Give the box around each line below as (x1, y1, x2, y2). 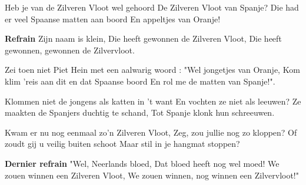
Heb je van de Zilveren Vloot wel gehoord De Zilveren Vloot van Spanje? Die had (5, 1, 299, 13)
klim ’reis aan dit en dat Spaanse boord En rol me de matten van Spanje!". (5, 75, 275, 87)
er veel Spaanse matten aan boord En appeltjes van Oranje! (5, 12, 221, 25)
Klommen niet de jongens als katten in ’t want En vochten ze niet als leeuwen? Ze (5, 95, 301, 107)
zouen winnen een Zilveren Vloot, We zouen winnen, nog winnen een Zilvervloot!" (5, 169, 299, 181)
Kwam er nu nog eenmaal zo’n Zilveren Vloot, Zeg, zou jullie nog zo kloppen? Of (5, 126, 297, 138)
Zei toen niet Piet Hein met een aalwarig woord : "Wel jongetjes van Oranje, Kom (5, 63, 300, 76)
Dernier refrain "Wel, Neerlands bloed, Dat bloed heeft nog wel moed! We (5, 157, 280, 169)
